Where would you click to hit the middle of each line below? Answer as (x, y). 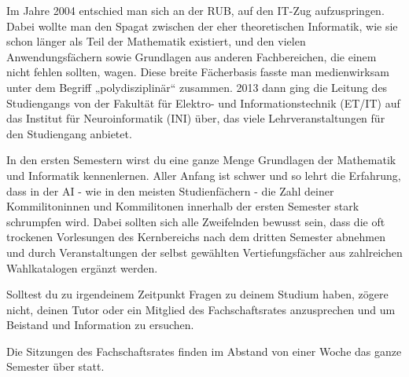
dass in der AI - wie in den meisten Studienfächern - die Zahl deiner (170, 190)
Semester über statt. (55, 366)
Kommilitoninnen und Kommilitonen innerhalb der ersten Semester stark (183, 206)
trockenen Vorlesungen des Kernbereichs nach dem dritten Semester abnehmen (196, 237)
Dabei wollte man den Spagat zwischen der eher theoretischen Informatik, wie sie (202, 26)
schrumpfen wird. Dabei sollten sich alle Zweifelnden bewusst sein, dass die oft (196, 221)
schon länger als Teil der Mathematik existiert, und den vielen (156, 41)
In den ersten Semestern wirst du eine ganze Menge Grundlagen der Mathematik (201, 160)
